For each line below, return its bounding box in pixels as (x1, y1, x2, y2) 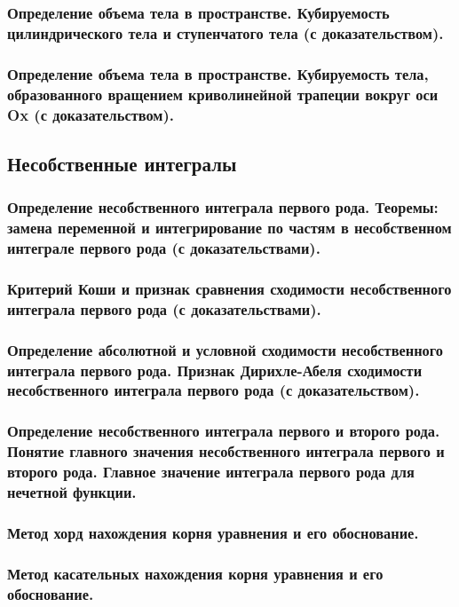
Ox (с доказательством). (7, 103, 175, 125)
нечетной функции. (7, 481, 137, 503)
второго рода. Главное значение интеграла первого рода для (7, 461, 415, 483)
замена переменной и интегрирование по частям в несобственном (7, 217, 452, 239)
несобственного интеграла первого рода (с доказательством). (7, 379, 420, 401)
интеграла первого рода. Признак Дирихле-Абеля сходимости (7, 359, 423, 381)
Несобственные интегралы (7, 149, 237, 177)
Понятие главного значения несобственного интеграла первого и (7, 440, 445, 462)
